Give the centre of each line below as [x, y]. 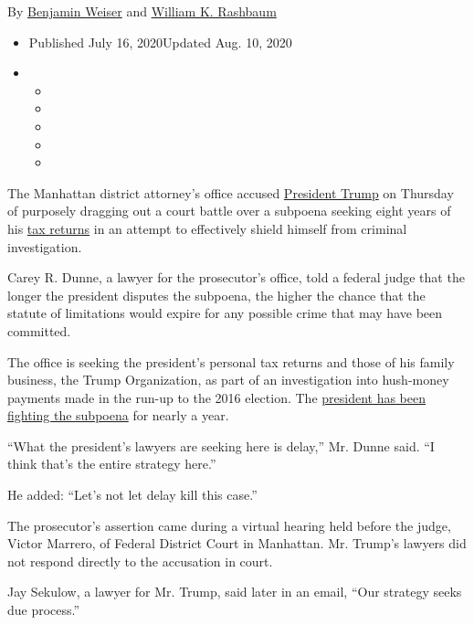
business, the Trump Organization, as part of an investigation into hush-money [228, 380]
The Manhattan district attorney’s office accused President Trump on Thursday [231, 192]
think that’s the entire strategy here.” [112, 464]
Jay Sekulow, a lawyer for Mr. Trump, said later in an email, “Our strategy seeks [235, 592]
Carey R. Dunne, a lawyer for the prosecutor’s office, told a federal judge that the [236, 277]
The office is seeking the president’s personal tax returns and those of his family [231, 361]
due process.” [44, 610]
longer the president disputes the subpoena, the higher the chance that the [216, 295]
